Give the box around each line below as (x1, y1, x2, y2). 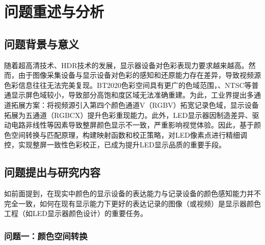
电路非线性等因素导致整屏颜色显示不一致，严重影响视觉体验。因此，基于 (11, 119, 254, 130)
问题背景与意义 (4, 36, 79, 51)
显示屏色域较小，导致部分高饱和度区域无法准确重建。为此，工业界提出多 (11, 89, 254, 100)
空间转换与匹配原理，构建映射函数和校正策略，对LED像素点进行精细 (11, 129, 240, 140)
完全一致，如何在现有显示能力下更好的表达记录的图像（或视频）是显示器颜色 (4, 198, 261, 208)
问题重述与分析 (4, 1, 104, 22)
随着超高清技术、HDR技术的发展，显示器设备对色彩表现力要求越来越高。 (4, 59, 249, 70)
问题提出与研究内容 (4, 164, 100, 180)
